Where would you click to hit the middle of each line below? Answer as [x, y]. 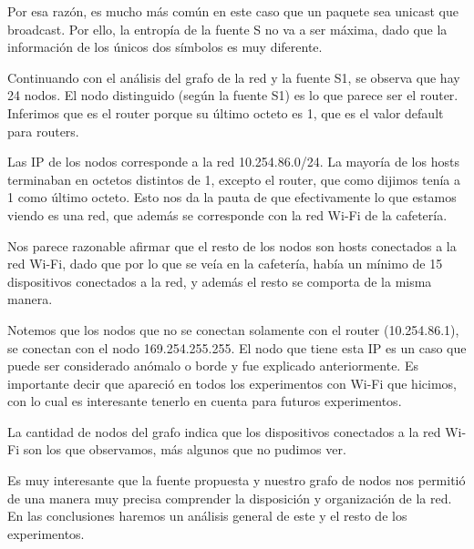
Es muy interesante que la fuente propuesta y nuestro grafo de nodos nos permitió [237, 480]
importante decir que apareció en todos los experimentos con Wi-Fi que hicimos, [232, 383]
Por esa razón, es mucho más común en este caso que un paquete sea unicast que [233, 11]
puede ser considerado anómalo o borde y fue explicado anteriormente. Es [213, 366]
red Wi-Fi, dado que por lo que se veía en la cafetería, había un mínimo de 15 [225, 264]
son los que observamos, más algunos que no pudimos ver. [185, 449]
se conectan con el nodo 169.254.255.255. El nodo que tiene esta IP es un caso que [237, 347]
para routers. [43, 131]
